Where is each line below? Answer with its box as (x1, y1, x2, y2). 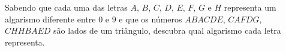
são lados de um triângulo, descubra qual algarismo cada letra (53, 24, 281, 37)
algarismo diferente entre (5, 12, 96, 25)
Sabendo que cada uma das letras (5, 1, 128, 13)
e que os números (119, 12, 182, 25)
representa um (224, 1, 276, 13)
